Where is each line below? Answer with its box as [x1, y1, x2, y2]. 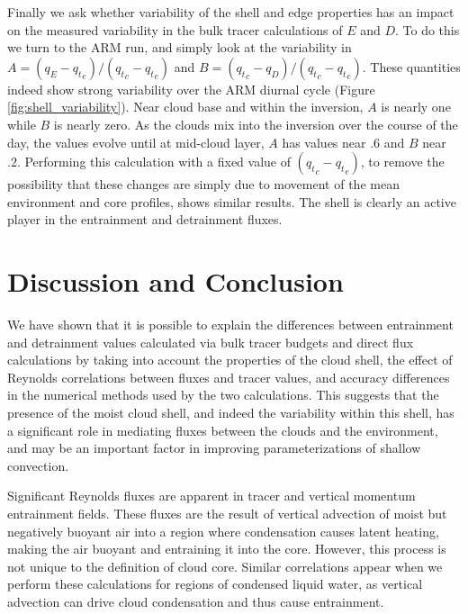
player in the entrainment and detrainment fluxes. [7, 210, 283, 229]
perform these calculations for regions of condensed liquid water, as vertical [7, 574, 423, 593]
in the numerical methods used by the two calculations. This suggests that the [7, 385, 439, 404]
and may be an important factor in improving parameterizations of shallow [7, 438, 421, 457]
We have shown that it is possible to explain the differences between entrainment [7, 315, 454, 334]
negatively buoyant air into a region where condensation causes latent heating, [7, 521, 439, 540]
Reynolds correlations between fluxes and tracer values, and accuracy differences [7, 367, 450, 386]
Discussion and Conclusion [7, 263, 344, 300]
